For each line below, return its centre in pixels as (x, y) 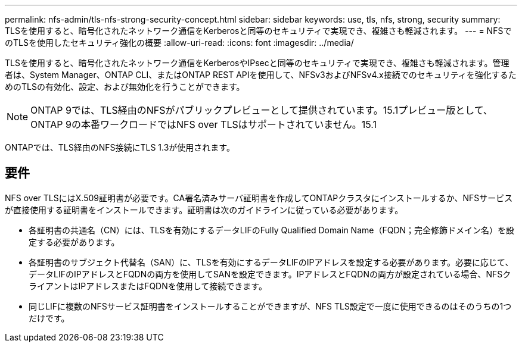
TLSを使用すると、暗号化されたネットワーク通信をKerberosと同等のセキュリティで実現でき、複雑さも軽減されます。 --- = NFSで (258, 31)
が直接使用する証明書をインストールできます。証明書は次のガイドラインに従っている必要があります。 (204, 210)
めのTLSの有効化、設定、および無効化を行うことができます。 (125, 87)
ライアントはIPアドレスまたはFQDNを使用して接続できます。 (148, 286)
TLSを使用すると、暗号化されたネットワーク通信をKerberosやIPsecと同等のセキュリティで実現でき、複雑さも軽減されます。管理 (257, 63)
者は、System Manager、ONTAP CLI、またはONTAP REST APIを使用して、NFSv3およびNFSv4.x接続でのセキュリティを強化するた (261, 75)
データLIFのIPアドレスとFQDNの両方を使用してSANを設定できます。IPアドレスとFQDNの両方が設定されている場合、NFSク (270, 274)
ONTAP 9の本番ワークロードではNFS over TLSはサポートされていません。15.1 (204, 124)
